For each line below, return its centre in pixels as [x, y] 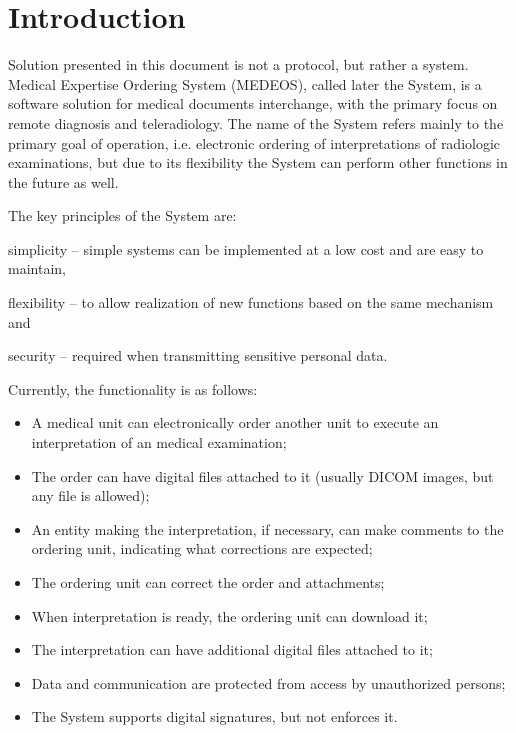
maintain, [37, 268]
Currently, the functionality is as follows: [133, 388]
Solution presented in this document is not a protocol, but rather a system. [238, 64]
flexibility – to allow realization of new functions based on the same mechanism [251, 302]
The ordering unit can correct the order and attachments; [208, 582]
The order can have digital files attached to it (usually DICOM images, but [262, 475]
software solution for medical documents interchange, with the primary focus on [253, 103]
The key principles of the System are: [122, 215]
